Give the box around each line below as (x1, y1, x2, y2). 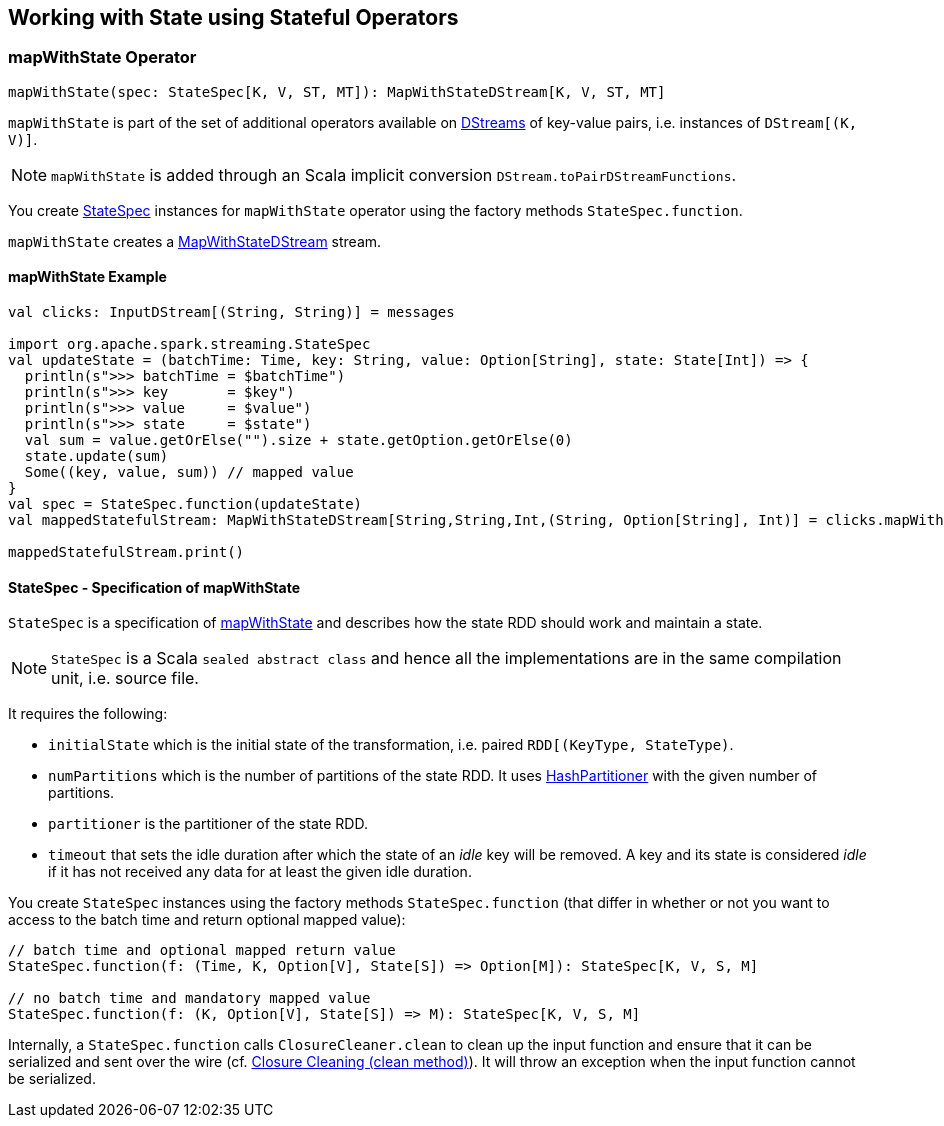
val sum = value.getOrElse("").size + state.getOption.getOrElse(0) (24, 432, 573, 449)
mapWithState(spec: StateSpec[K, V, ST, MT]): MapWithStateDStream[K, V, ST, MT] (8, 83, 666, 100)
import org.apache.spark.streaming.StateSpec (8, 336, 371, 353)
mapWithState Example (8, 268, 167, 286)
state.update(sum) (24, 448, 169, 465)
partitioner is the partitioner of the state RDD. (48, 815, 368, 833)
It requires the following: (8, 705, 168, 723)
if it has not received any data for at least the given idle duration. (48, 863, 472, 881)
